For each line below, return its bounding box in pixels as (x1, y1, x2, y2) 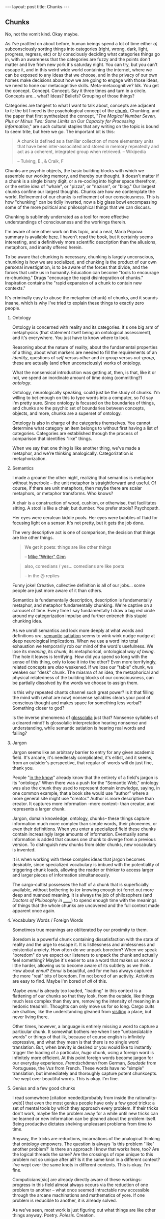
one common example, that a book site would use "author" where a (12, 790, 149, 796)
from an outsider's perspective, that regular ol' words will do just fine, (12, 759, 153, 766)
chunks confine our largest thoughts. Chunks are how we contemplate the (5, 188, 155, 194)
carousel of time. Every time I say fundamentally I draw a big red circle (12, 607, 155, 613)
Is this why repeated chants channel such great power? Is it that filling (12, 689, 154, 695)
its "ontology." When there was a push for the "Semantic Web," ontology (12, 780, 159, 785)
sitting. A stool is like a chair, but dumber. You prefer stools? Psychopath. (12, 505, 160, 511)
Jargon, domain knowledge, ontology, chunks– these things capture (12, 815, 150, 821)
